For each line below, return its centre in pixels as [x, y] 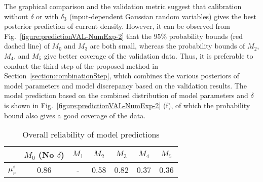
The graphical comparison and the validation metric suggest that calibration [123, 6]
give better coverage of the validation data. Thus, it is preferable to [149, 55]
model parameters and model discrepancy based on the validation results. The [125, 85]
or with [47, 16]
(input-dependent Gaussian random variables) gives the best [163, 16]
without [16, 16]
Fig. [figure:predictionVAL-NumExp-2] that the [78, 36]
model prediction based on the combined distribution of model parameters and [126, 95]
